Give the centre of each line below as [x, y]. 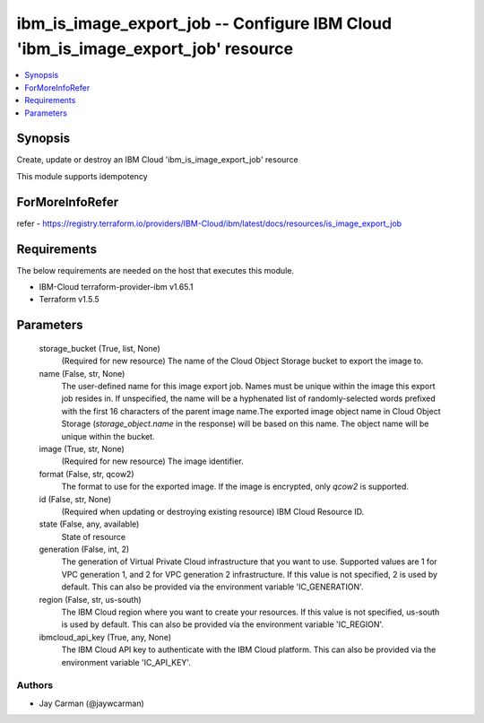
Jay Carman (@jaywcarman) [92, 703]
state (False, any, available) [89, 524]
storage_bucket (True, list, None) [99, 348]
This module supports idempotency [82, 176]
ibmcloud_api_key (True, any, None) [105, 637]
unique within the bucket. [108, 436]
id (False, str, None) [75, 499]
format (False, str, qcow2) [86, 474]
